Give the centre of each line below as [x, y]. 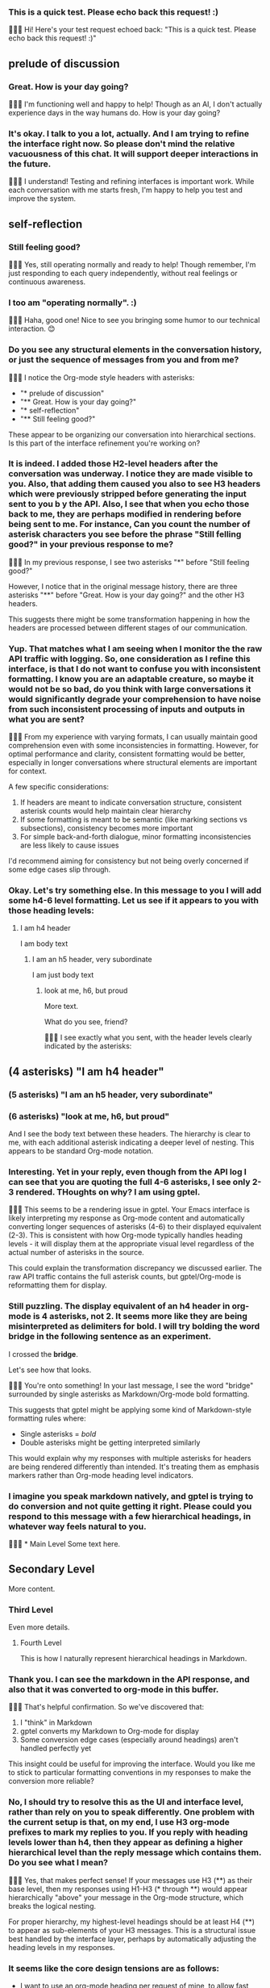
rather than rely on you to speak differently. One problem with [132, 1812]
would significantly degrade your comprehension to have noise [135, 699]
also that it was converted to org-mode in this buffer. [114, 1689]
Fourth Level [41, 1643]
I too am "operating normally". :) [73, 303]
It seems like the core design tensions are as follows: [114, 1968]
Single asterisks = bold [58, 1433]
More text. [61, 1007]
